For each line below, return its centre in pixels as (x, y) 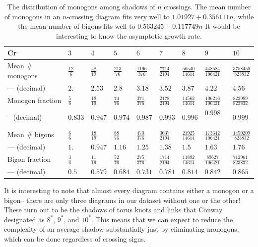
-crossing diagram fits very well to (118, 16)
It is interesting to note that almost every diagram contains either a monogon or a (129, 190)
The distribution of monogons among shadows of (81, 6)
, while (244, 16)
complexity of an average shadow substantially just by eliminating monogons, (122, 229)
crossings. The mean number (207, 6)
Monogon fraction (34, 100)
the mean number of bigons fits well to (77, 26)
